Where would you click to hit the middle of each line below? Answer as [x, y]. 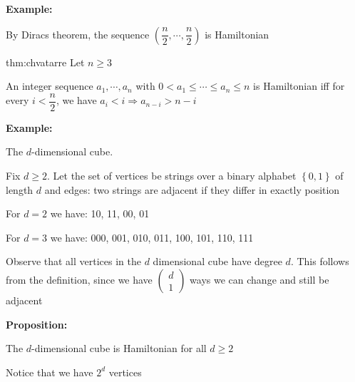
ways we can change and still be [259, 279]
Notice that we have [50, 372]
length [20, 189]
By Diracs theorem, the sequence [78, 34]
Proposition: [37, 324]
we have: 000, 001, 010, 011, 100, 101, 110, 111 [152, 237]
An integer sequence [50, 86]
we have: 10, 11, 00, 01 [100, 213]
